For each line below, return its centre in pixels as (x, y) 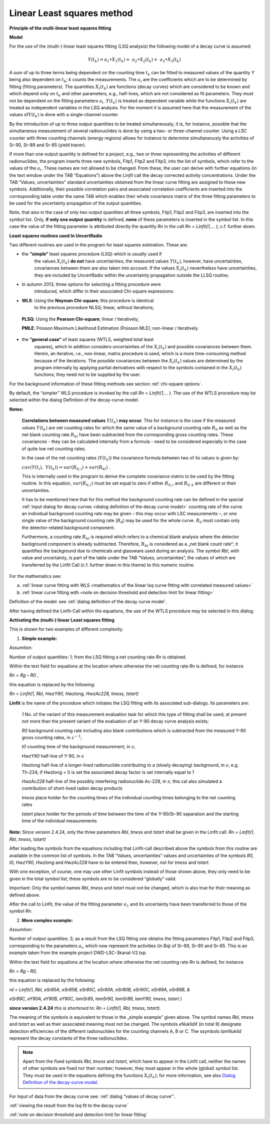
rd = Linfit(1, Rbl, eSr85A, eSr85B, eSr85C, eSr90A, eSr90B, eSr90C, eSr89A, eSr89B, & (99, 989)
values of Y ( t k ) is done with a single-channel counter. (64, 115)
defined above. (25, 895)
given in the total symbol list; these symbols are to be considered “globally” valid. (93, 878)
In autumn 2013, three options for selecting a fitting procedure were (91, 284)
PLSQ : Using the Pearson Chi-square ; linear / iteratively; (80, 319)
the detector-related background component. (68, 527)
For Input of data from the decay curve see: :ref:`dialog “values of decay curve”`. (92, 1096)
